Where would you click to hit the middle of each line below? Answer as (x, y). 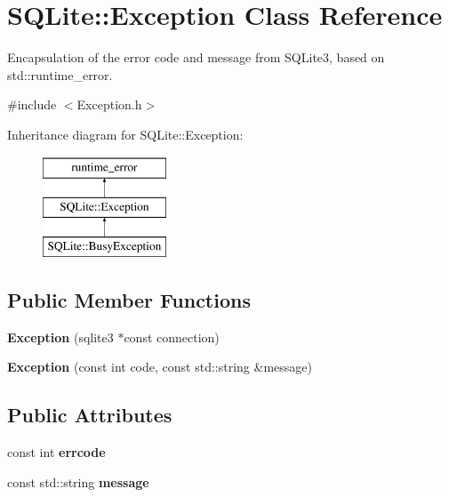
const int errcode (56, 452)
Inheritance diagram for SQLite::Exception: (125, 134)
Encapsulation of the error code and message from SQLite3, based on (196, 57)
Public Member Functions (129, 299)
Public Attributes (90, 415)
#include (32, 104)
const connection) (172, 337)
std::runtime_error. (60, 74)
